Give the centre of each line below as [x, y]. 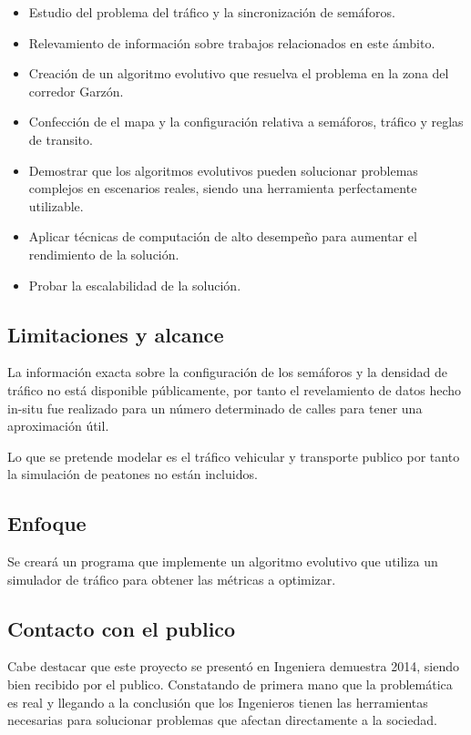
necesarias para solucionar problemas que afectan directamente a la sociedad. [222, 720]
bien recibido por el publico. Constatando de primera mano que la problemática [230, 684]
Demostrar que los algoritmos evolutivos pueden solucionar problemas [223, 170]
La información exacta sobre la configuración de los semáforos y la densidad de [227, 372]
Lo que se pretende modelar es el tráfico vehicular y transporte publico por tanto [234, 456]
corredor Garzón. [76, 91]
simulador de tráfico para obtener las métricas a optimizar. [172, 579]
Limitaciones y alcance [116, 334]
